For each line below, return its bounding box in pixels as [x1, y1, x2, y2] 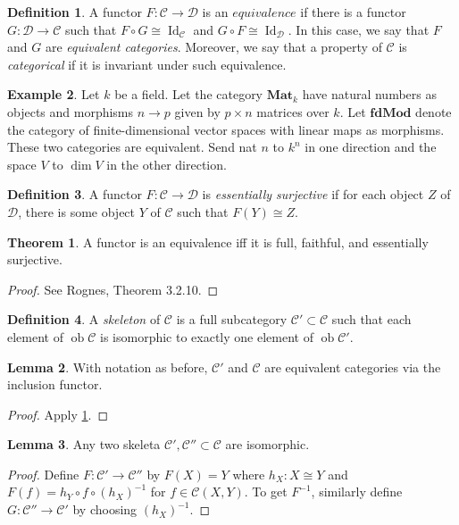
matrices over [256, 102, 330, 121]
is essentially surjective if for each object [202, 185, 424, 204]
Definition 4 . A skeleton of [7, 310, 161, 329]
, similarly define [311, 482, 403, 501]
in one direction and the [305, 137, 437, 156]
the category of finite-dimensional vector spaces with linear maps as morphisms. [7, 120, 445, 138]
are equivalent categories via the [264, 357, 441, 376]
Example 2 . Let [7, 85, 100, 104]
